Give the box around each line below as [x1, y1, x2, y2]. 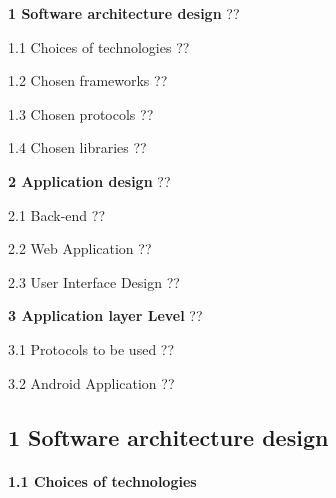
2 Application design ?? [8, 170, 171, 191]
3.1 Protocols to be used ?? [8, 338, 175, 359]
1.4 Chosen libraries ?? [8, 137, 147, 158]
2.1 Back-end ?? [8, 204, 106, 225]
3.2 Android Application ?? [8, 372, 175, 393]
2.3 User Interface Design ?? [8, 271, 180, 292]
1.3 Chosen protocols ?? [8, 103, 154, 124]
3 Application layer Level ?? [8, 305, 203, 326]
